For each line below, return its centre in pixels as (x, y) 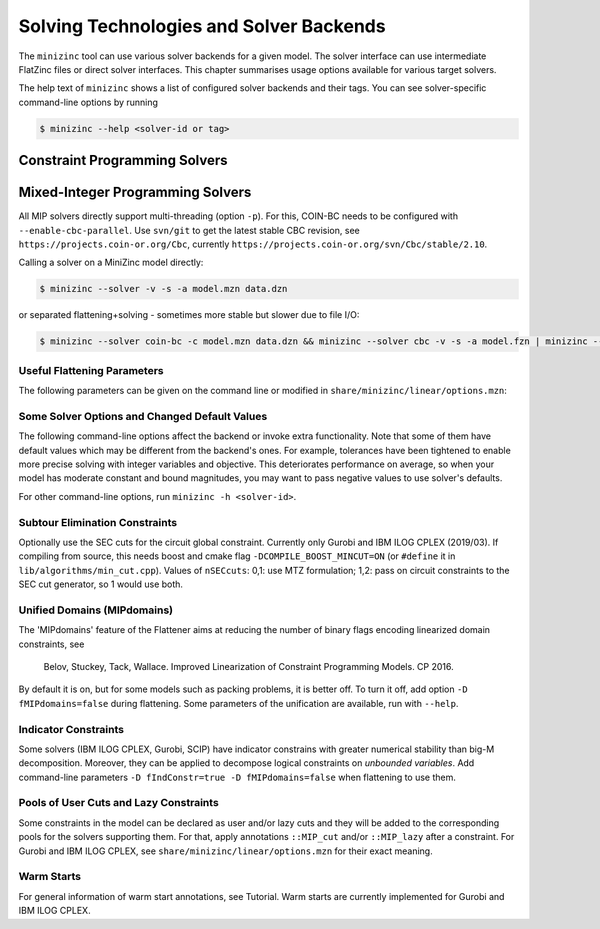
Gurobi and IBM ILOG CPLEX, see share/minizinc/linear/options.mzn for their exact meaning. (226, 851)
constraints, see (51, 644)
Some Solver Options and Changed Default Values (143, 416)
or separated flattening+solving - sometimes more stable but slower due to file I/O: (189, 315)
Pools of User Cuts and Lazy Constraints (118, 803)
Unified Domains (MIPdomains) (96, 610)
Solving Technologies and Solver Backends (202, 26)
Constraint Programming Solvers (123, 160)
